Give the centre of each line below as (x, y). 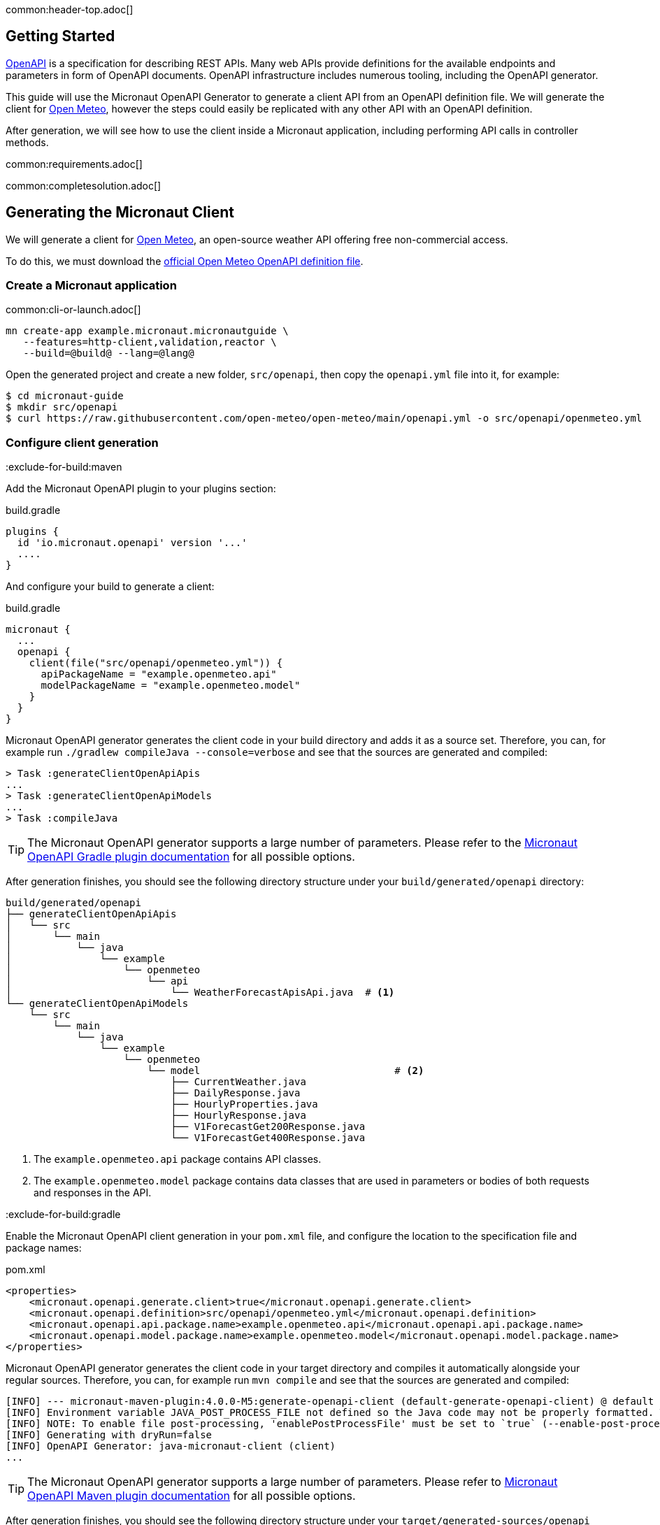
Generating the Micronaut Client (120, 213)
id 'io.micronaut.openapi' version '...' (132, 543)
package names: (44, 1248)
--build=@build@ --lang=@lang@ (109, 353)
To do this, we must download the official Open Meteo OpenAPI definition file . (185, 261)
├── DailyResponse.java (236, 1093)
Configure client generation (82, 442)
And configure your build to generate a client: (110, 587)
